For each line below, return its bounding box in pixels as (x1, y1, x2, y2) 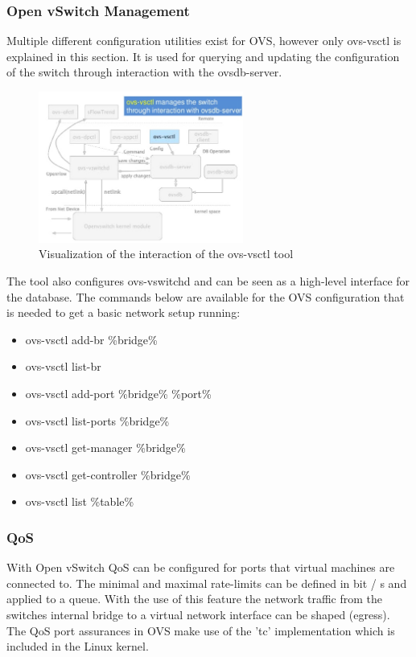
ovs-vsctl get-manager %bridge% (25, 439, 186, 456)
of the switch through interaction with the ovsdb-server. (6, 64, 282, 80)
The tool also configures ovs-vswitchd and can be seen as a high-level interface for (6, 273, 410, 289)
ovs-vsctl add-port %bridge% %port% (25, 384, 212, 401)
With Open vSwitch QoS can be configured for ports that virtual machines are (6, 559, 395, 576)
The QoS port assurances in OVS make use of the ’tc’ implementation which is (6, 622, 395, 639)
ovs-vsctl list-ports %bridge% (25, 412, 170, 429)
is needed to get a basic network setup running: (6, 304, 241, 321)
